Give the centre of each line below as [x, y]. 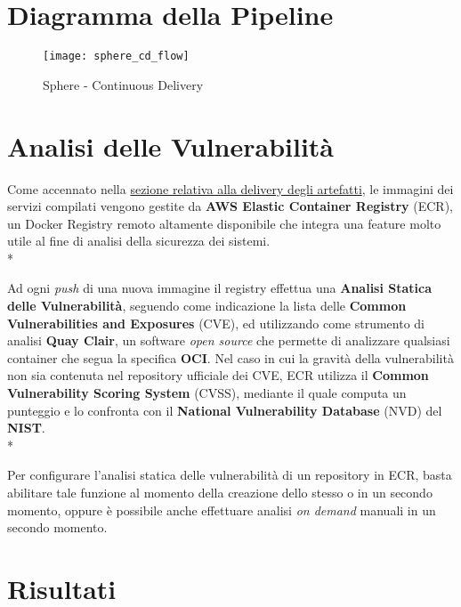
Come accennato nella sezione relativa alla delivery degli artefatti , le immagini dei [230, 188]
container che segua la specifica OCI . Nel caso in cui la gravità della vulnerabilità [230, 357]
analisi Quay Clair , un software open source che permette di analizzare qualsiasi [229, 340]
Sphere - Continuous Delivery [123, 84]
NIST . [26, 428]
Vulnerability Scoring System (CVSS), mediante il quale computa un [207, 393]
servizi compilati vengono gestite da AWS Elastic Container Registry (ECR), [230, 206]
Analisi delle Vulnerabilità [170, 146]
